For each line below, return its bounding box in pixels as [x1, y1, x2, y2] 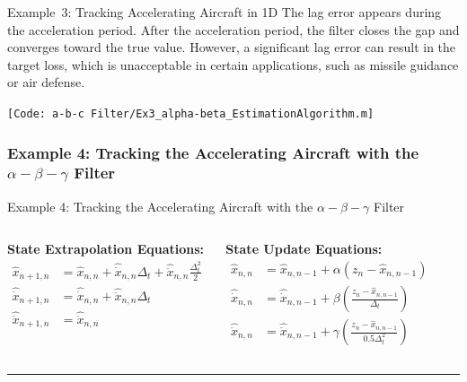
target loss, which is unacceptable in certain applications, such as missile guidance [7, 55, 459, 74]
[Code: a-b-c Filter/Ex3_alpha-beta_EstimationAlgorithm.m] [7, 107, 374, 120]
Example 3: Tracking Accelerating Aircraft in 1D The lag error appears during [7, 3, 442, 21]
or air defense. [7, 73, 85, 91]
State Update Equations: [225, 239, 383, 258]
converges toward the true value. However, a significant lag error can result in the [7, 38, 456, 56]
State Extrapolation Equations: [7, 239, 205, 258]
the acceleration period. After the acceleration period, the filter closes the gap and [7, 20, 460, 39]
